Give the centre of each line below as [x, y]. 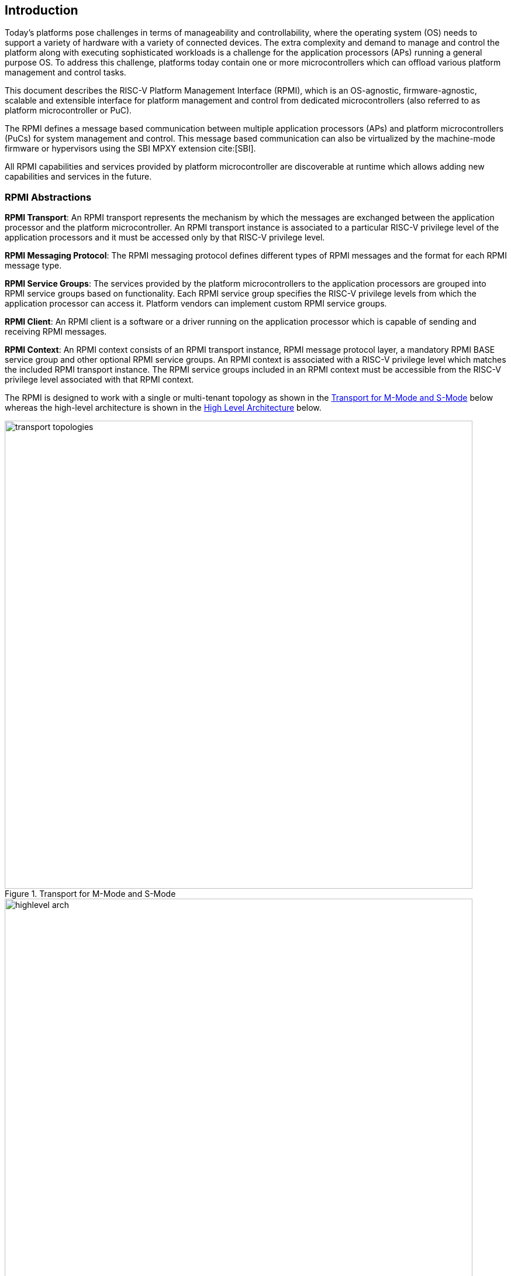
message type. [33, 266]
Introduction [42, 10]
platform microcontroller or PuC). [68, 111]
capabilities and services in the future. [78, 177]
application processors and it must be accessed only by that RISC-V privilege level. [165, 238]
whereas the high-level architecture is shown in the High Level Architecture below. [163, 408]
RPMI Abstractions [48, 197]
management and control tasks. [65, 73]
